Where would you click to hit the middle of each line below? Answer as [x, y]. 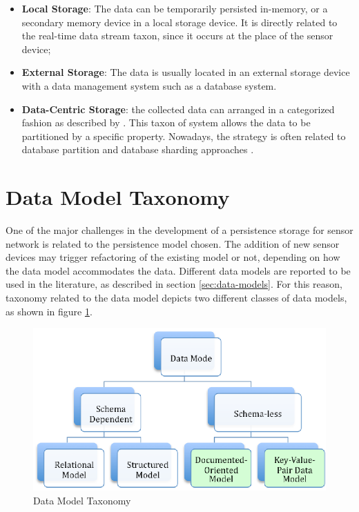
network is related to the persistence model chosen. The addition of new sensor [173, 243]
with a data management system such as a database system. [149, 85]
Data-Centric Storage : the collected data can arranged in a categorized [178, 109]
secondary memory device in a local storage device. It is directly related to [179, 22]
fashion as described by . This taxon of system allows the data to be [166, 122]
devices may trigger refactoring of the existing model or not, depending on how [173, 257]
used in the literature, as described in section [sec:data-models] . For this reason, [174, 284]
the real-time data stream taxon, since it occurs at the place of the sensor [177, 36]
